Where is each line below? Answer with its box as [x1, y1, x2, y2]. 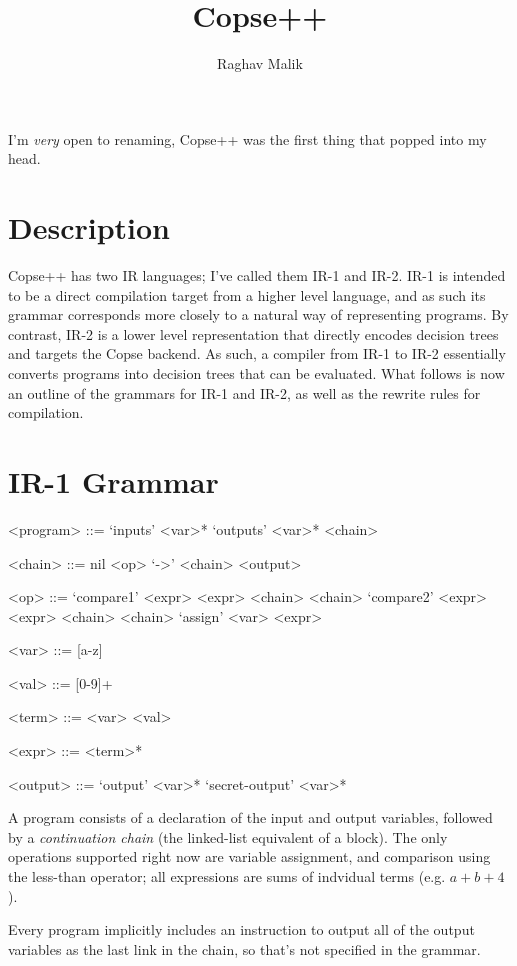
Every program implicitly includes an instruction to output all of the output [8, 919, 475, 940]
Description [8, 207, 171, 248]
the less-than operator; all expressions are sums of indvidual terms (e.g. [8, 866, 446, 887]
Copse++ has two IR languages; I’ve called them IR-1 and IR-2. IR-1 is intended [8, 265, 506, 286]
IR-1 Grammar [8, 460, 219, 501]
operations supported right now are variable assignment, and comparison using [8, 846, 491, 867]
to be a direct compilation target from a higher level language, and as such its [8, 284, 486, 305]
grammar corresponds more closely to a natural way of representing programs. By [8, 304, 509, 325]
